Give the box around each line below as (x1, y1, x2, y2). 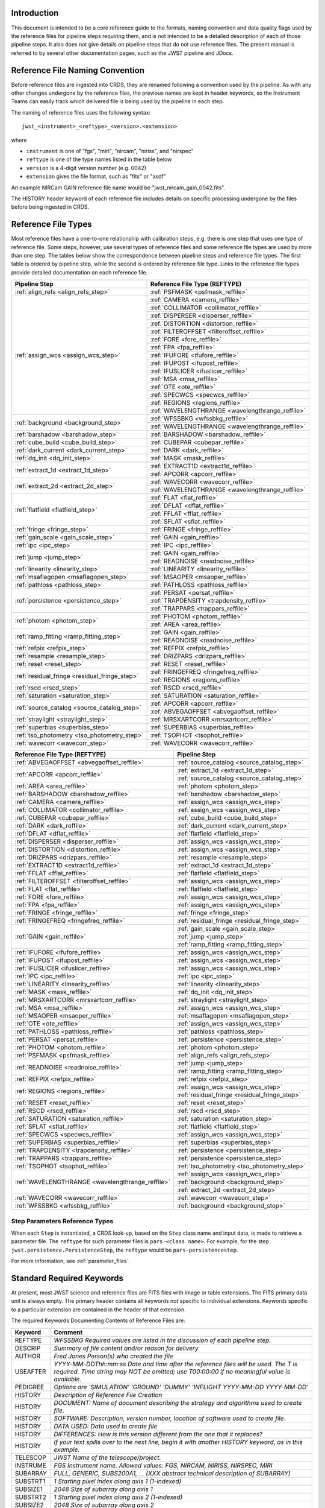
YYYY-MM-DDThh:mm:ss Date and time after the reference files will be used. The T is (54, 1360, 298, 1368)
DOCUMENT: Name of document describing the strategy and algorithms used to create (54, 1398, 302, 1407)
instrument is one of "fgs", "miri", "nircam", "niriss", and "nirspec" (26, 147, 194, 154)
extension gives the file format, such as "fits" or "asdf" (26, 173, 167, 180)
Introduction (11, 8, 59, 18)
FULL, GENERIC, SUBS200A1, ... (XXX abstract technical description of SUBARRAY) (54, 1469, 291, 1477)
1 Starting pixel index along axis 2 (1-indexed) (54, 1493, 183, 1501)
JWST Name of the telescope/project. (54, 1453, 161, 1462)
